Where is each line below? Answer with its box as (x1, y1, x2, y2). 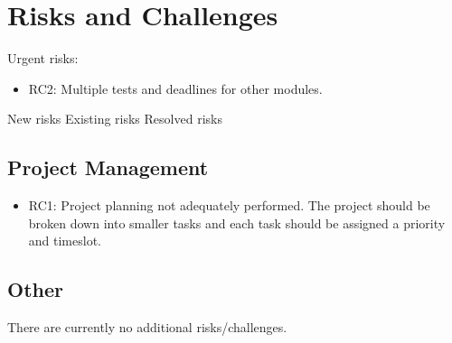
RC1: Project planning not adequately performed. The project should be (28, 196, 430, 215)
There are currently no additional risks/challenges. (7, 318, 287, 337)
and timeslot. (28, 231, 101, 250)
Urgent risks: (7, 49, 79, 68)
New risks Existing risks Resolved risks (7, 109, 222, 128)
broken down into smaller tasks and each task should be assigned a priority (28, 213, 446, 232)
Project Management (7, 153, 209, 181)
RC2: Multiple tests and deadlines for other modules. (28, 79, 323, 97)
